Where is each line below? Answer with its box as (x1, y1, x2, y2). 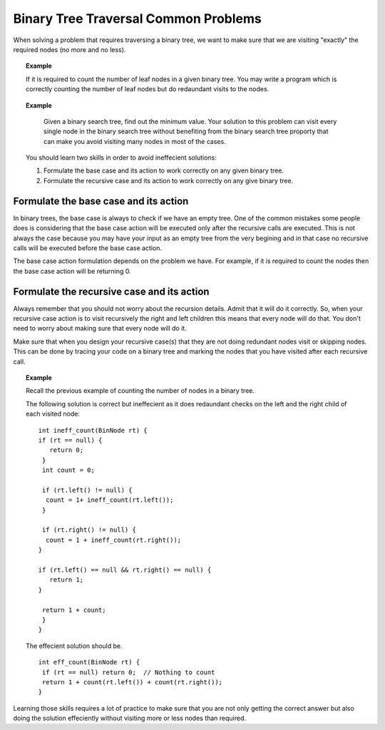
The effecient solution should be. (26, 642, 123, 650)
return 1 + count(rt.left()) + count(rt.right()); (41, 678, 223, 686)
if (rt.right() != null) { (41, 526, 137, 534)
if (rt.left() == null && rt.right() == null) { (38, 565, 212, 574)
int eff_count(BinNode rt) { (38, 658, 140, 667)
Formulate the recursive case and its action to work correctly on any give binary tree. (43, 176, 294, 185)
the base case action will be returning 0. (13, 267, 131, 275)
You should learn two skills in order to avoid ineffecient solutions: (26, 153, 217, 162)
